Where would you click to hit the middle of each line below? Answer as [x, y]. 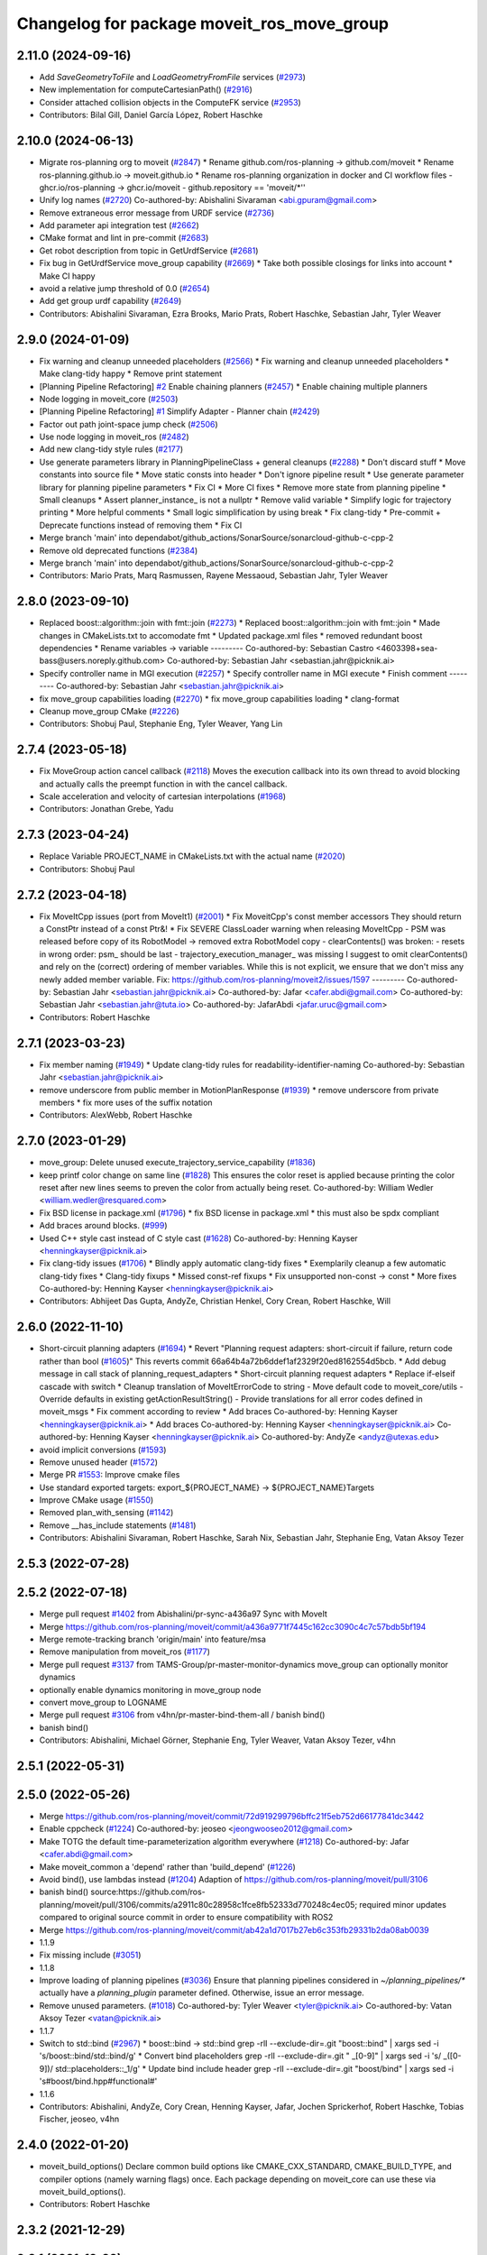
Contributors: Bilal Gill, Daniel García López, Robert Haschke [151, 115]
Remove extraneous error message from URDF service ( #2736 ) [157, 213]
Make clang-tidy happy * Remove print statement [131, 373]
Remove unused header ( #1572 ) [98, 1462]
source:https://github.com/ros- [148, 1892]
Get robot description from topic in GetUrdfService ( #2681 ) [149, 250]
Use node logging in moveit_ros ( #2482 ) [114, 437]
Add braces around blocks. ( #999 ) [103, 1226]
